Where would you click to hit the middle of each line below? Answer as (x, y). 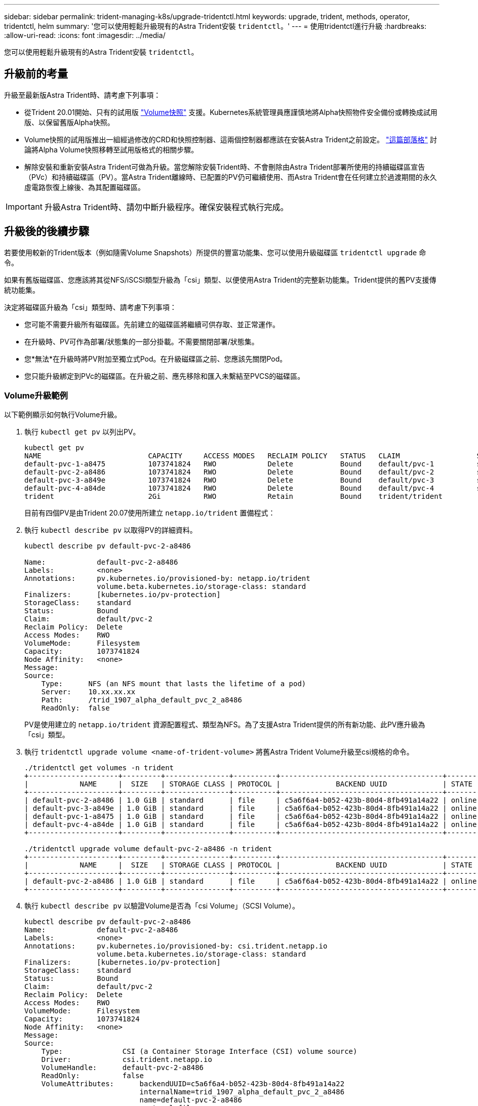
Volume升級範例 (36, 396)
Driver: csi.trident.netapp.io (127, 1060)
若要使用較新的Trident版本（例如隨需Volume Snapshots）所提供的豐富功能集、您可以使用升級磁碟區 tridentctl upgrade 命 (215, 252)
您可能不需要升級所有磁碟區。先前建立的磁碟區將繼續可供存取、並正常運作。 (152, 324)
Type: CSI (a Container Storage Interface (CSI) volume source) (199, 1052)
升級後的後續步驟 (47, 231)
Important (24, 206)
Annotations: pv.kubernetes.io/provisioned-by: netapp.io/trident (167, 579)
